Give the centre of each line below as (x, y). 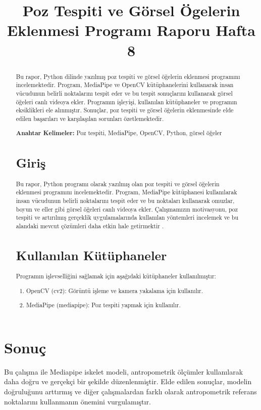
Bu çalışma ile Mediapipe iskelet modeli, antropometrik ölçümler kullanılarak (124, 371)
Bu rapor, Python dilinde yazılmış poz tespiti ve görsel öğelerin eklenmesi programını (128, 76)
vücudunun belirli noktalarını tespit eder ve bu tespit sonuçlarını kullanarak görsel (124, 93)
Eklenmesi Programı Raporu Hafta (131, 30)
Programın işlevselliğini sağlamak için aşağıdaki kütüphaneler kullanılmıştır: (116, 276)
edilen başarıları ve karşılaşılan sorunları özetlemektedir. (90, 118)
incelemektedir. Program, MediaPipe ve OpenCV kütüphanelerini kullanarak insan (125, 85)
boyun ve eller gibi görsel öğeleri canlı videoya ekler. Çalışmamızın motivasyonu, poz (127, 209)
